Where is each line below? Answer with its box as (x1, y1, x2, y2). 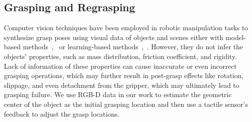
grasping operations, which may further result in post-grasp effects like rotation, (4, 70, 244, 81)
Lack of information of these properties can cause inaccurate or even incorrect (4, 61, 237, 71)
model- (225, 32, 246, 42)
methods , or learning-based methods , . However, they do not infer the (22, 41, 243, 52)
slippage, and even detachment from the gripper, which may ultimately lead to (4, 80, 239, 90)
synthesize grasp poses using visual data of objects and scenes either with (4, 32, 224, 42)
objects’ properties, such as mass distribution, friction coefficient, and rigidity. (4, 51, 237, 61)
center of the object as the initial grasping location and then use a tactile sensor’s (4, 99, 248, 109)
